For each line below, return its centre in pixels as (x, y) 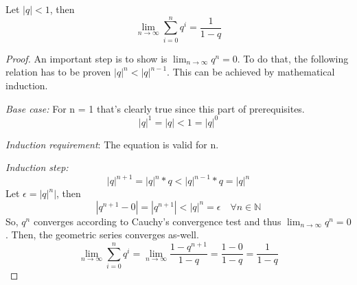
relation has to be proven (58, 72)
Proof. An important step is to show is (87, 58)
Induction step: (37, 167)
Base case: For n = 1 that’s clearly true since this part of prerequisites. (155, 108)
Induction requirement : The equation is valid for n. (112, 144)
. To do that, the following (293, 58)
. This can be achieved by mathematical (251, 72)
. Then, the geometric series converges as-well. (102, 235)
